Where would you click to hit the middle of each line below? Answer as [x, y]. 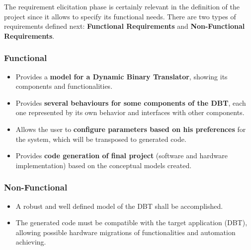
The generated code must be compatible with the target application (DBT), [131, 222]
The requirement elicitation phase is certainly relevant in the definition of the [122, 6]
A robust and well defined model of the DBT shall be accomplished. [119, 206]
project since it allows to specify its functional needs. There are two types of [120, 16]
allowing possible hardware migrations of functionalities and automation [125, 232]
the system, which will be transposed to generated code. [101, 139]
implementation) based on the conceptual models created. [104, 165]
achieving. [31, 242]
